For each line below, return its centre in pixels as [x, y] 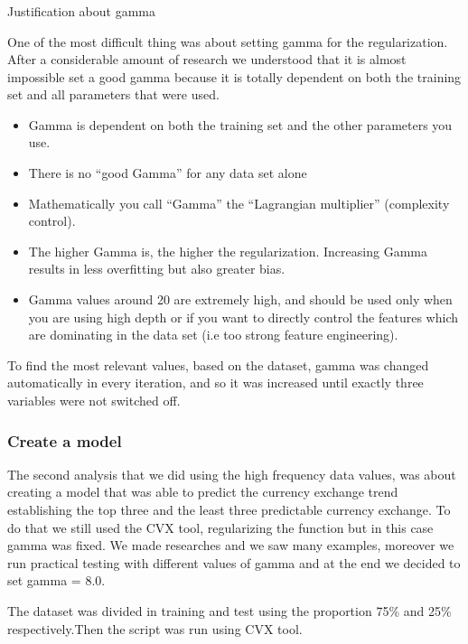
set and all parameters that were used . [113, 94]
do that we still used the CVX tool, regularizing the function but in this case [220, 527]
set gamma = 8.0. [56, 580]
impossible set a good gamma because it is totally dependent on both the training [234, 76]
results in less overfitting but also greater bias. [157, 269]
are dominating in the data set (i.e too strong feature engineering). [213, 335]
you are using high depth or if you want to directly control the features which [243, 317]
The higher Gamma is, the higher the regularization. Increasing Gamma [228, 251]
